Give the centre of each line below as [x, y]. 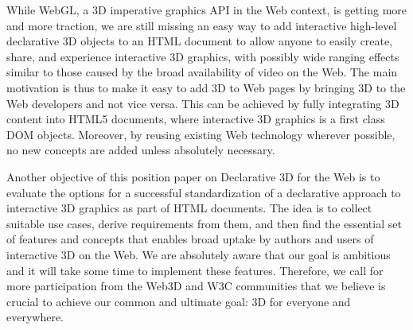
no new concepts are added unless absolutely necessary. [141, 150]
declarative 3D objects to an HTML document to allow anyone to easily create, [200, 41]
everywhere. [35, 317]
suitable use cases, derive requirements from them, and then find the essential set [204, 223]
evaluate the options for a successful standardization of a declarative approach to [204, 192]
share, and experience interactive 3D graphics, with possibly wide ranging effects [203, 56]
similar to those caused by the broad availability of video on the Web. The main [202, 72]
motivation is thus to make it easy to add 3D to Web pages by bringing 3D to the [206, 87]
